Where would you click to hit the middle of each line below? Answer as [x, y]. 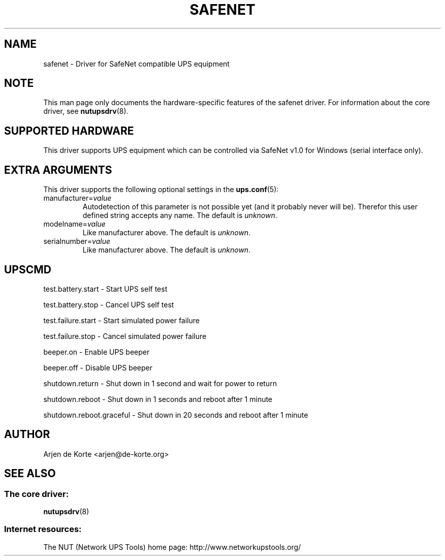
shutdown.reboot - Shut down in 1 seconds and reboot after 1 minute [158, 399]
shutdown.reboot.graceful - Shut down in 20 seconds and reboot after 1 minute [176, 415]
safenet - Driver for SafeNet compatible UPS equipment [136, 64]
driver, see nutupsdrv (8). [86, 111]
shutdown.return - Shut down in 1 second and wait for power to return [160, 383]
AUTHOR [27, 434]
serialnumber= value [77, 241]
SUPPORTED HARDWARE [69, 131]
